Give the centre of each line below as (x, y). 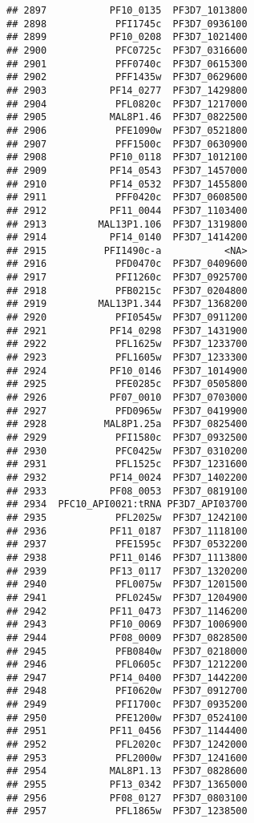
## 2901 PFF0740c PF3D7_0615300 (127, 64)
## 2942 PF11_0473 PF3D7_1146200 (127, 611)
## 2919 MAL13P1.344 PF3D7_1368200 (127, 304)
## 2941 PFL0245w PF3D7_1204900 (127, 597)
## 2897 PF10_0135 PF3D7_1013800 (127, 10)
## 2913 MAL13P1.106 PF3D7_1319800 (127, 224)
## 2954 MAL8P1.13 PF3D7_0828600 (127, 771)
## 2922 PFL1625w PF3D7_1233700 (127, 344)
